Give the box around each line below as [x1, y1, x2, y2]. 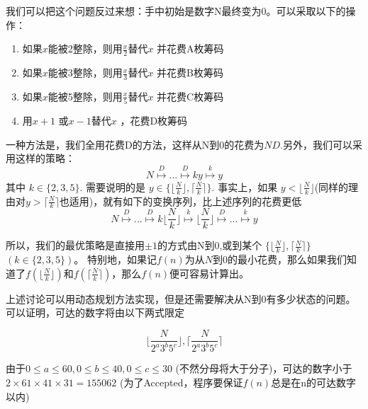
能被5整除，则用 [48, 88, 123, 103]
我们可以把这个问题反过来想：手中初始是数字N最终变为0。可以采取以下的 [6, 4, 346, 18]
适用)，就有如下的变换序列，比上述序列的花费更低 [69, 193, 302, 208]
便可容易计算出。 [169, 265, 250, 280]
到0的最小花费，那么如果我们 [213, 252, 347, 267]
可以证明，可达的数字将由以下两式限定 [6, 305, 184, 320]
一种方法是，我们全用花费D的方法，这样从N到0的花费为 [6, 137, 264, 151]
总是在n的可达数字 [271, 375, 356, 390]
